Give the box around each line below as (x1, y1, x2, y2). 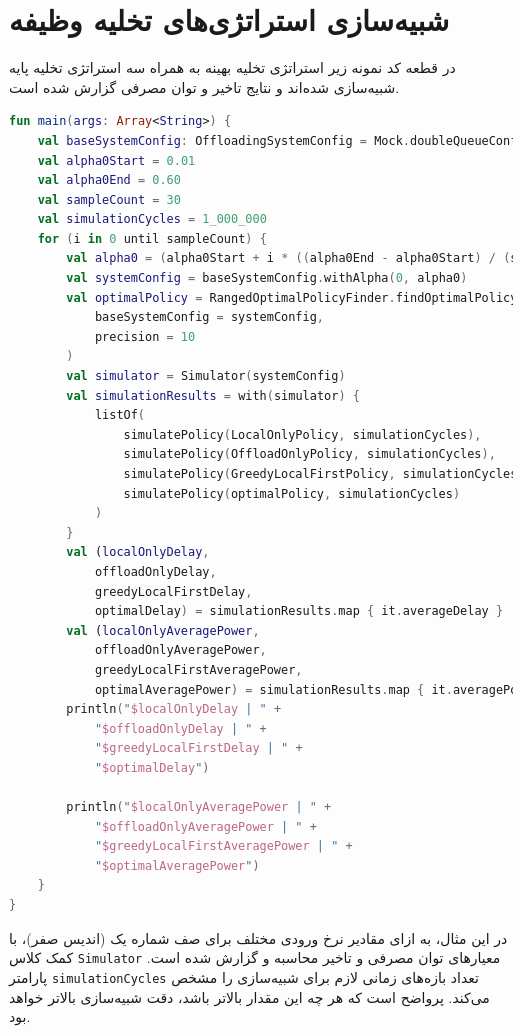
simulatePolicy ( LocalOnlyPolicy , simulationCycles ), (123, 427, 482, 442)
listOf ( (94, 408, 146, 423)
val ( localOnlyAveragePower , (66, 623, 260, 638)
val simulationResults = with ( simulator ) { (66, 388, 360, 403)
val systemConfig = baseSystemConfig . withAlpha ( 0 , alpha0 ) (66, 271, 468, 286)
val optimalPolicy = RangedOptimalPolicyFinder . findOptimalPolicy (66, 290, 518, 305)
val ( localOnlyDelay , (66, 545, 210, 560)
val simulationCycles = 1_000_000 (37, 212, 267, 227)
